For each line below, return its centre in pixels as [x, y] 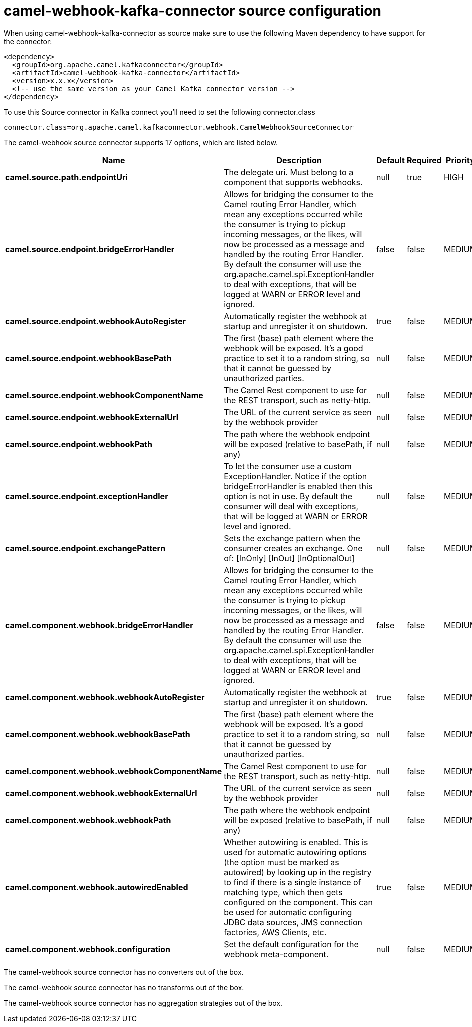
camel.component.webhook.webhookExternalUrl [101, 793]
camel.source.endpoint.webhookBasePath [89, 358]
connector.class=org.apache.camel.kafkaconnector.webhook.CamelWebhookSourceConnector [179, 127]
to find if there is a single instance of [293, 882]
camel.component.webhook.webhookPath [88, 820]
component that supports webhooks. [293, 182]
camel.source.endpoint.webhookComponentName [104, 395]
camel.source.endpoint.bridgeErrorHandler [90, 249]
